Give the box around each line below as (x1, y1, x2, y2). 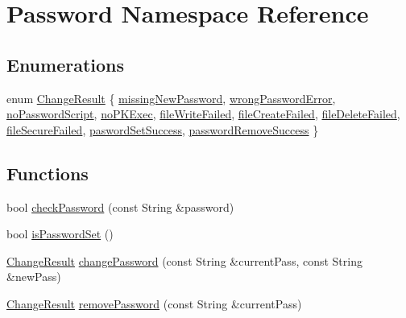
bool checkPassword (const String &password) (6, 198, 234, 215)
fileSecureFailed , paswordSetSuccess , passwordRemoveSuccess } (6, 121, 319, 138)
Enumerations (6, 52, 125, 76)
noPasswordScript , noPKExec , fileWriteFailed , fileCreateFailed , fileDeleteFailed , (6, 105, 400, 122)
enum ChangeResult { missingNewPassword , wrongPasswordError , (6, 89, 336, 106)
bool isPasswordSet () (6, 225, 114, 242)
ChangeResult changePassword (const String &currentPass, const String (6, 252, 362, 269)
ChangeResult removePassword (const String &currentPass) (6, 295, 302, 312)
